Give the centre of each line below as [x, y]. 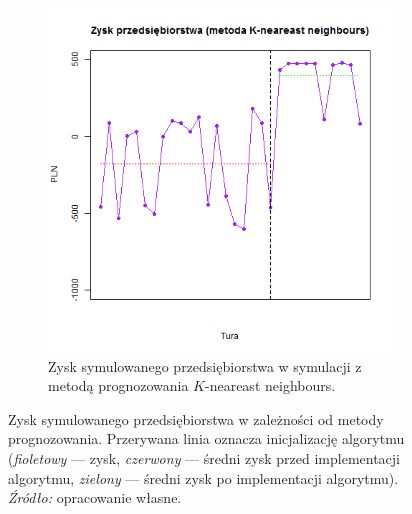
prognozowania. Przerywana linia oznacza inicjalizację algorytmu [206, 438]
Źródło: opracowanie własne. [95, 497]
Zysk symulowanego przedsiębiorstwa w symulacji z [205, 365]
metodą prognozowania [118, 385]
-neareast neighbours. [270, 385]
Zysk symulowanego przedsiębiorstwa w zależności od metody [196, 418]
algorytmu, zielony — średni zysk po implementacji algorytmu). [203, 477]
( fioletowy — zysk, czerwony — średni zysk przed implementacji [204, 457]
